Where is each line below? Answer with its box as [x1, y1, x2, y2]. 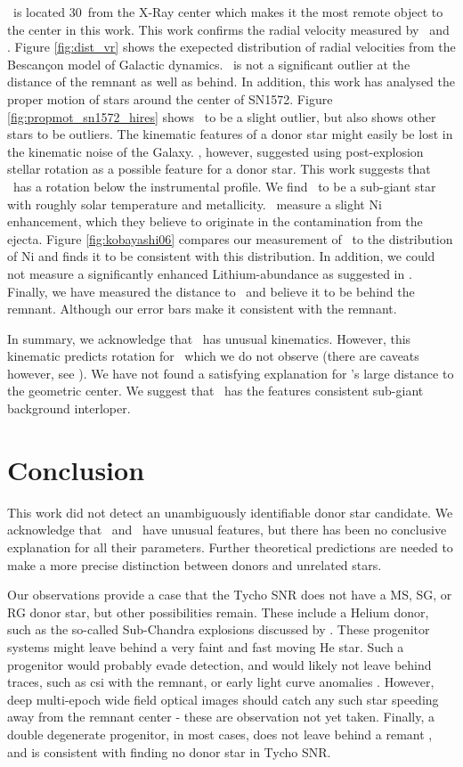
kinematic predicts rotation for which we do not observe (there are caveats [7, 347, 419, 365]
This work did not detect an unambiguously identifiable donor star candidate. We [7, 502, 453, 521]
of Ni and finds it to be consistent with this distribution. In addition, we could [7, 247, 435, 265]
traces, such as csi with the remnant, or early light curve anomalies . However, [7, 673, 435, 691]
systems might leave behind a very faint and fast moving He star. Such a [7, 637, 404, 656]
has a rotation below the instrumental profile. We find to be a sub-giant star [12, 176, 436, 195]
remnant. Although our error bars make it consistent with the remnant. [7, 299, 397, 318]
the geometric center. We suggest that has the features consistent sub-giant [7, 381, 424, 400]
